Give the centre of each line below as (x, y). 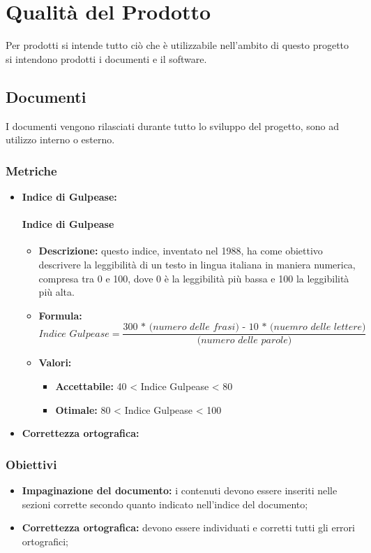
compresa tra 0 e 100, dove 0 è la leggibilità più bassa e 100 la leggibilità (194, 278)
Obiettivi (31, 464)
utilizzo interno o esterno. (60, 139)
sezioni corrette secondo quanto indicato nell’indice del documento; (165, 504)
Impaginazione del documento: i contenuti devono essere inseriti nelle (180, 490)
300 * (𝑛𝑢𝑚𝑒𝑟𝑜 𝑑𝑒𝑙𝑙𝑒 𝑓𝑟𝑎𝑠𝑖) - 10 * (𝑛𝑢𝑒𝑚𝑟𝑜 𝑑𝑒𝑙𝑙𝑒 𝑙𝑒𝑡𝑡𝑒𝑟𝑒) (244, 328)
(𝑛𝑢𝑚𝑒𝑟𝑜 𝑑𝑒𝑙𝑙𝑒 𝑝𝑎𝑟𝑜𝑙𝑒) (244, 341)
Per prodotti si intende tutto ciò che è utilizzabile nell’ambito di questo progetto (177, 45)
